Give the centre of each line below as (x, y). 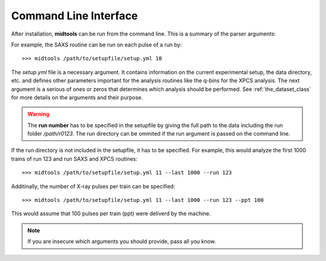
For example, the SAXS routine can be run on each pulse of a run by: (97, 45)
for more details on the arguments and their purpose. (77, 97)
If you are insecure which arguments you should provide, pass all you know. (122, 242)
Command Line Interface (75, 16)
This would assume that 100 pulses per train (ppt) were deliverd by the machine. (111, 213)
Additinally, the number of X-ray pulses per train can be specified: (93, 186)
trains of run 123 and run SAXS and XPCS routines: (74, 159)
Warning (38, 114)
